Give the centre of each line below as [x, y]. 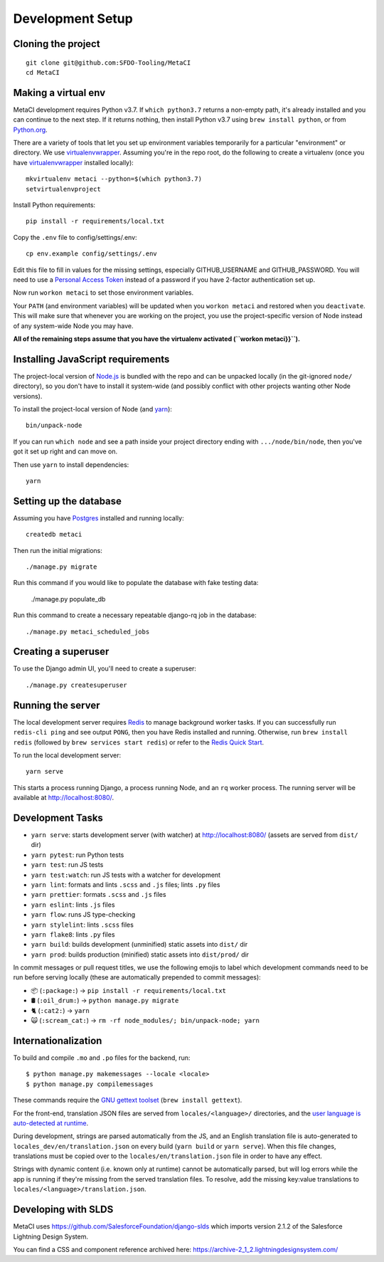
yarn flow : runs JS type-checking [83, 915]
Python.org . [30, 130]
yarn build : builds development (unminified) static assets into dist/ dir [139, 945]
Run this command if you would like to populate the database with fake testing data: [136, 583]
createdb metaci [54, 535]
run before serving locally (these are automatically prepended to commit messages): [137, 977]
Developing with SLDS [63, 1210]
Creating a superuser [61, 652]
